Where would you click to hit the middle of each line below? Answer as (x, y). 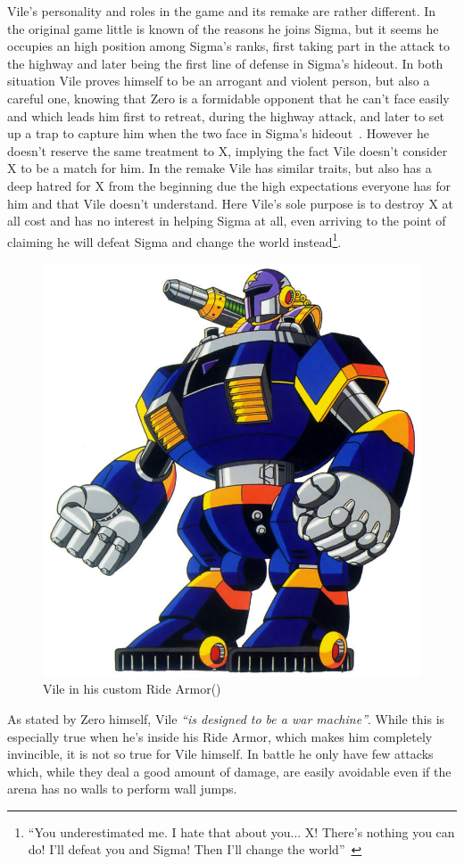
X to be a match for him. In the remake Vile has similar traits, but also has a (220, 168)
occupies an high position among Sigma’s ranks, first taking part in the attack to (228, 46)
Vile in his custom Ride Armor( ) (132, 689)
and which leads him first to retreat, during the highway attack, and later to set (226, 115)
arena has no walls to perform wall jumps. (122, 789)
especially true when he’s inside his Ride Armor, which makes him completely (220, 736)
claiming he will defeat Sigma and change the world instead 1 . (174, 240)
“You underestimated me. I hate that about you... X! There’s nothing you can (241, 831)
